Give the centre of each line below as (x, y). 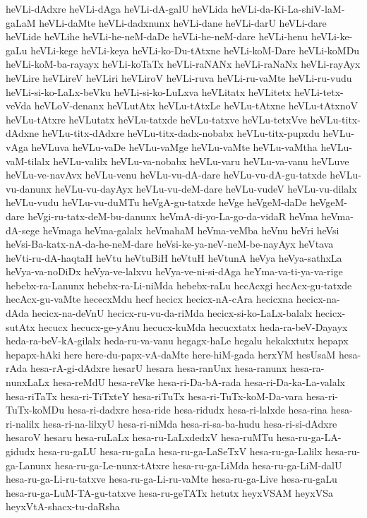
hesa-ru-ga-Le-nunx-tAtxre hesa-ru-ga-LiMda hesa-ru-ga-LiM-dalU (198, 465)
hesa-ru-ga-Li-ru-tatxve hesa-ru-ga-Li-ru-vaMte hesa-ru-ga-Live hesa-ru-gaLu (172, 479)
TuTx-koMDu (35, 410)
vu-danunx (29, 188)
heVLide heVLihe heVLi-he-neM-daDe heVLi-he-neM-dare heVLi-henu (157, 36)
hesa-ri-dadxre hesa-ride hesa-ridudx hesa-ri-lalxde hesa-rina (197, 410)
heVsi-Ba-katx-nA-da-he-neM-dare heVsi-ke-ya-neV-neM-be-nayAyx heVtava (170, 244)
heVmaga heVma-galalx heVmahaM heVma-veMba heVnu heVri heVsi (191, 230)
